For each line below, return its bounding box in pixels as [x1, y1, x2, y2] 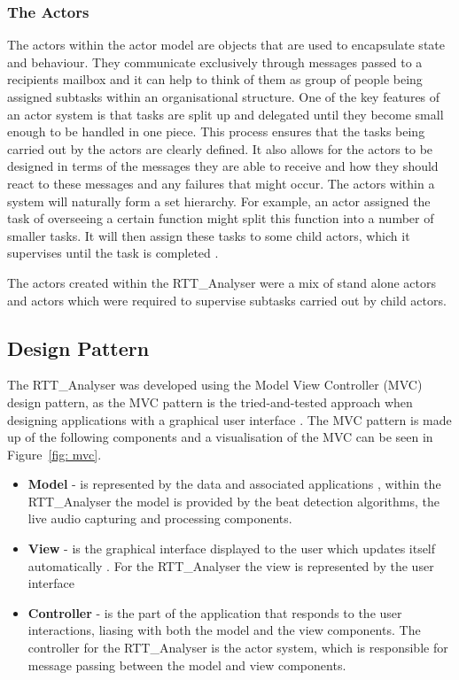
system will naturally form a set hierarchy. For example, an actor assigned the [7, 191, 431, 210]
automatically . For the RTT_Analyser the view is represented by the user [27, 556, 434, 575]
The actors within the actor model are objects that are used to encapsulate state [7, 35, 445, 54]
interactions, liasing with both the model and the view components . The [27, 621, 421, 639]
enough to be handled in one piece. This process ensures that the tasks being [7, 122, 425, 141]
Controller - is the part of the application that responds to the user [27, 603, 402, 622]
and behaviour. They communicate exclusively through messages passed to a [7, 52, 423, 71]
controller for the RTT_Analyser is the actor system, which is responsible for [27, 638, 448, 657]
